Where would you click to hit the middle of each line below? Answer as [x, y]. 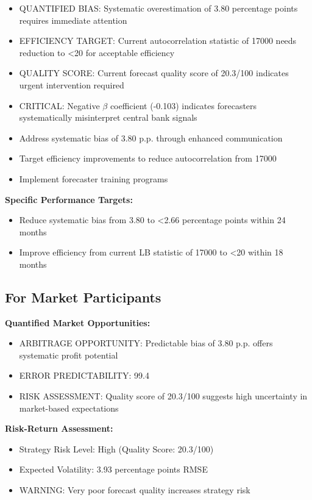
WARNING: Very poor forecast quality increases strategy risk [135, 490]
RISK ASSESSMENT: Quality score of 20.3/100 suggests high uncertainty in [163, 396]
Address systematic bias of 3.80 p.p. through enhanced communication [151, 137]
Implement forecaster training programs [94, 178]
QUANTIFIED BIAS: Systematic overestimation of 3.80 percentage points [158, 8]
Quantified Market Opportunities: [78, 322]
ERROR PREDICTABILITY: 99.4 [84, 375]
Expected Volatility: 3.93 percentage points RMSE [113, 469]
